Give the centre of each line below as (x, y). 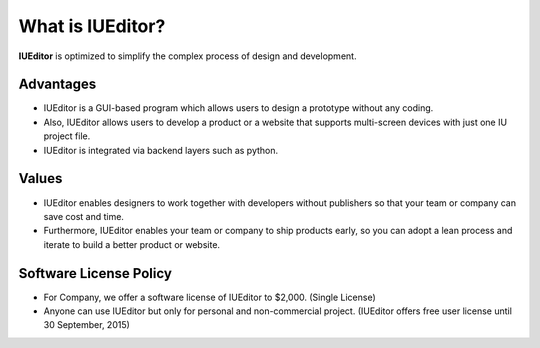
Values (40, 178)
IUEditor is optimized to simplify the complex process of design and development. (187, 56)
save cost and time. (84, 216)
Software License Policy (95, 273)
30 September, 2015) (86, 325)
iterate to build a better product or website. (131, 244)
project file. (67, 136)
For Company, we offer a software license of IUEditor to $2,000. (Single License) (210, 297)
